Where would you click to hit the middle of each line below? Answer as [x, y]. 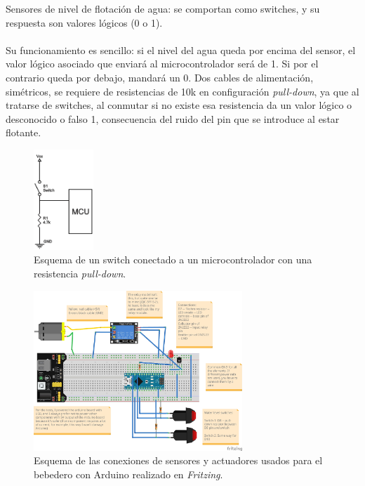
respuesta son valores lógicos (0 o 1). [84, 22]
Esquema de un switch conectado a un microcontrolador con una [173, 260]
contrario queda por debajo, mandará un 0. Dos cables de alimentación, [160, 77]
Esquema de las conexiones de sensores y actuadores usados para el [178, 460]
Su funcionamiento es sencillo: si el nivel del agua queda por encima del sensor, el [181, 50]
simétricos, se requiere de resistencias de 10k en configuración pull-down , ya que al [182, 91]
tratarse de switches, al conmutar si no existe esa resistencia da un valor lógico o [179, 105]
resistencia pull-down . [80, 274]
